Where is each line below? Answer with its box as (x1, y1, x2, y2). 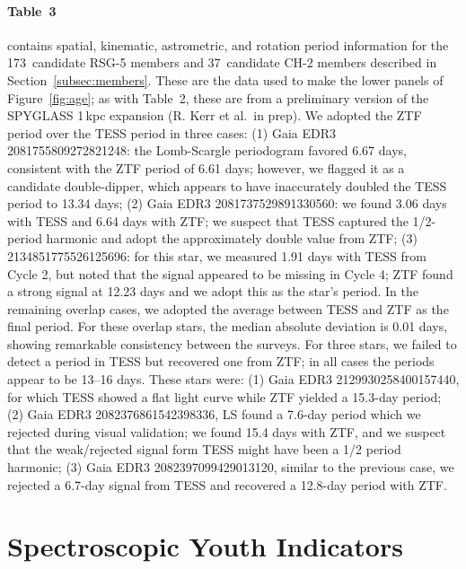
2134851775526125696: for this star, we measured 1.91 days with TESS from (7, 246, 426, 265)
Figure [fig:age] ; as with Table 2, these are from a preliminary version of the (7, 88, 429, 107)
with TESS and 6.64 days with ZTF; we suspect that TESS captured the (7, 211, 409, 230)
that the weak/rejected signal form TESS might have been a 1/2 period (7, 440, 401, 459)
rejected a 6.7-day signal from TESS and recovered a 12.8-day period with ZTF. (7, 475, 447, 494)
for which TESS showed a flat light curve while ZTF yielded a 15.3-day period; (7, 387, 442, 406)
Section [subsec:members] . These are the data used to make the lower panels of (7, 70, 444, 89)
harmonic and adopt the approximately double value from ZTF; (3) (46, 229, 418, 248)
